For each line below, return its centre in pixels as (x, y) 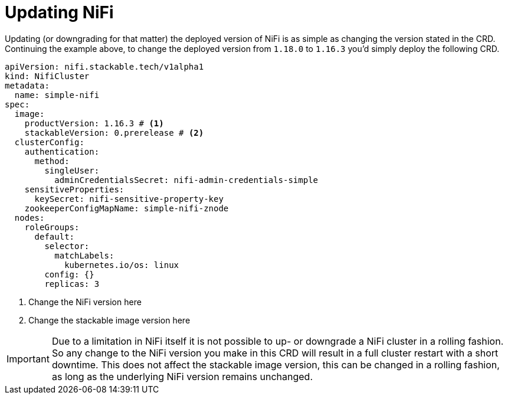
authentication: (62, 151)
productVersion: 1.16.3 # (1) (94, 123)
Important (28, 359)
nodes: (30, 218)
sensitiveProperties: (74, 189)
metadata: (27, 85)
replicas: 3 (72, 284)
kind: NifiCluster (47, 76)
